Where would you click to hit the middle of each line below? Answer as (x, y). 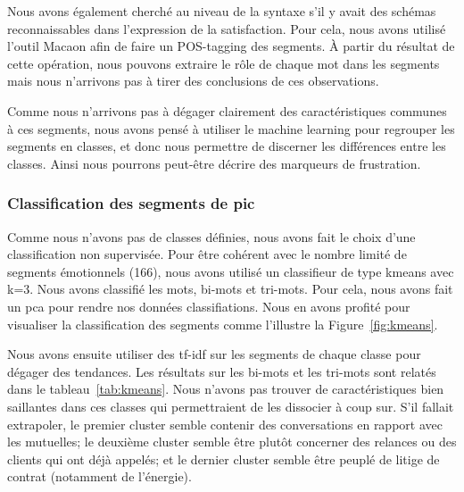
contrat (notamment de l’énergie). (99, 476)
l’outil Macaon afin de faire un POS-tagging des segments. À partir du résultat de (231, 46)
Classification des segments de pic (131, 203)
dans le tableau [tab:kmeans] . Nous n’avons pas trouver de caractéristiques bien (226, 389)
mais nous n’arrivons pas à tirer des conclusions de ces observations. (193, 81)
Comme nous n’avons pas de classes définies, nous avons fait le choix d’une (211, 236)
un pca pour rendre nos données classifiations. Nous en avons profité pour (209, 306)
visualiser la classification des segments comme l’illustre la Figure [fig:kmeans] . (223, 324)
